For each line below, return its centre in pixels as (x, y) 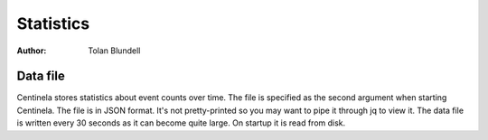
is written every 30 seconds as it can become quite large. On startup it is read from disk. (181, 123)
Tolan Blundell (114, 51)
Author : (32, 51)
